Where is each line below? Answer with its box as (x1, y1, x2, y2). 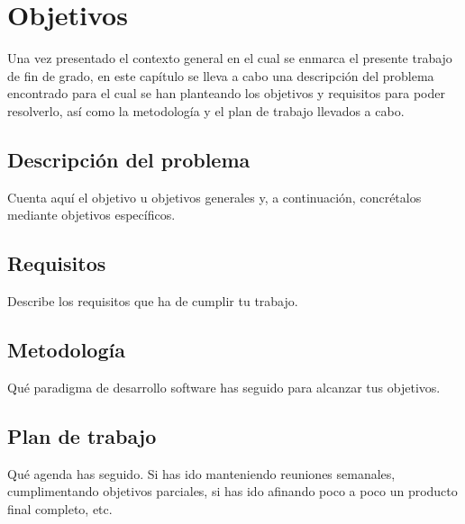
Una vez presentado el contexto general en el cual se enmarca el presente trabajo (7, 49, 452, 68)
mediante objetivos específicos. (7, 205, 176, 224)
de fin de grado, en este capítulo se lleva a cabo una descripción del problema (7, 66, 434, 85)
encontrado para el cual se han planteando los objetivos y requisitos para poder (7, 84, 445, 103)
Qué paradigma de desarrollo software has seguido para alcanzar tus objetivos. (7, 377, 441, 396)
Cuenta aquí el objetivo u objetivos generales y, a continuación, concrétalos (7, 187, 422, 206)
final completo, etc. (7, 499, 113, 518)
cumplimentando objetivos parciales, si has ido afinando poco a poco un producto (7, 482, 458, 501)
